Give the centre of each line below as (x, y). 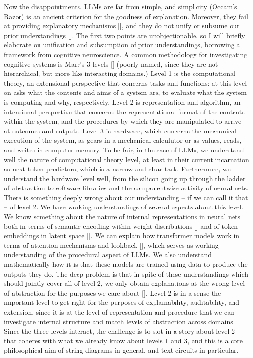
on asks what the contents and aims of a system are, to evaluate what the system (125, 92)
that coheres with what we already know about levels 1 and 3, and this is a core (123, 340)
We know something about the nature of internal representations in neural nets (122, 217)
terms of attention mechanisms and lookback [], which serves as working (111, 245)
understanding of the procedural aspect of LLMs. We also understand (108, 254)
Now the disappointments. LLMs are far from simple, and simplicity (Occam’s (121, 6)
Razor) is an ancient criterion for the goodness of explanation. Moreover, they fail (126, 16)
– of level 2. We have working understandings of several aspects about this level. (124, 207)
